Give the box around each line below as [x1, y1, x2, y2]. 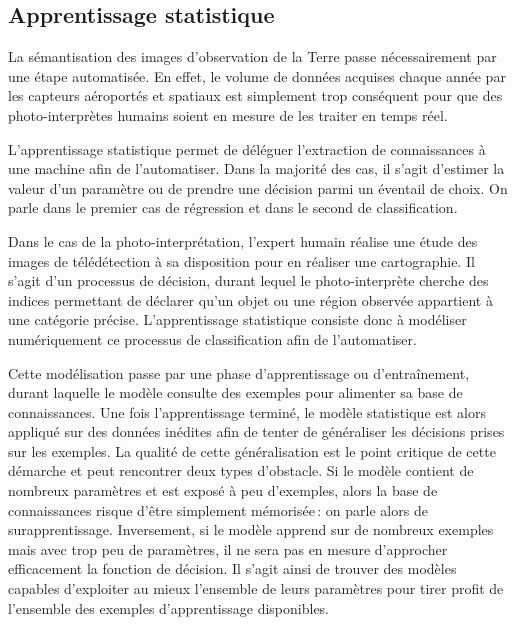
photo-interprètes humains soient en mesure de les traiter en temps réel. [8, 104, 448, 125]
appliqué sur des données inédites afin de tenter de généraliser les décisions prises [8, 421, 505, 442]
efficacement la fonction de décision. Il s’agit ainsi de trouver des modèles [8, 558, 457, 579]
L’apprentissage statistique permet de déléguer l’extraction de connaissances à [8, 138, 486, 159]
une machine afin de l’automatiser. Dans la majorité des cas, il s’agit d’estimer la [8, 158, 505, 179]
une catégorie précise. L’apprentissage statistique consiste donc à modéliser [8, 309, 467, 330]
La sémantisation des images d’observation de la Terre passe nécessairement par [8, 46, 497, 67]
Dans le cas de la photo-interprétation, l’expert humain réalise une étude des [8, 230, 478, 251]
